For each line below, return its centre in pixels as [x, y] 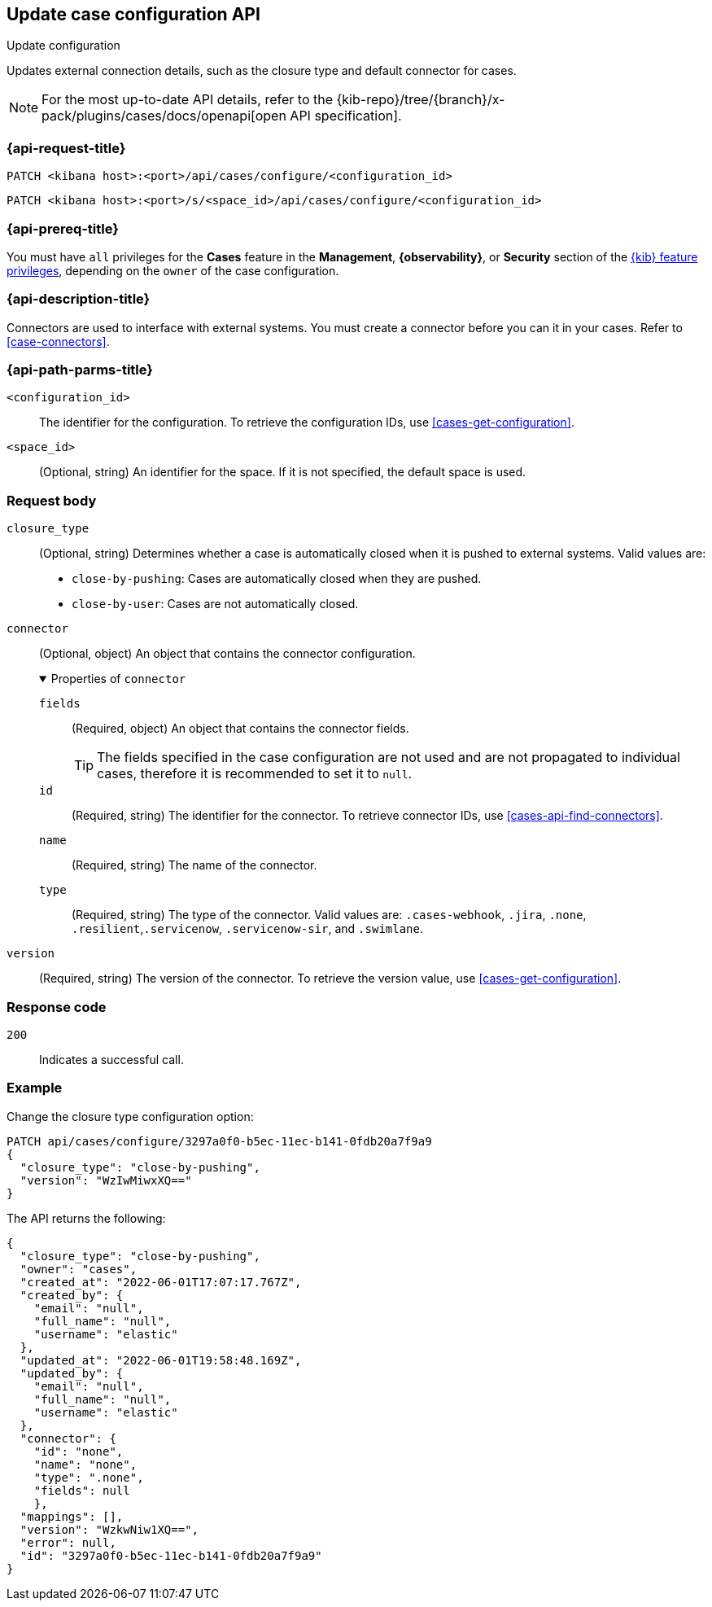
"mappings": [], [72, 1516]
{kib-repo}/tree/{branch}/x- [421, 100]
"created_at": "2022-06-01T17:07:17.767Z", [161, 1282]
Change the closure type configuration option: [130, 1116]
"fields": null [82, 1490]
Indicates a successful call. [111, 1059]
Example [35, 1088]
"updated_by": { [72, 1373]
